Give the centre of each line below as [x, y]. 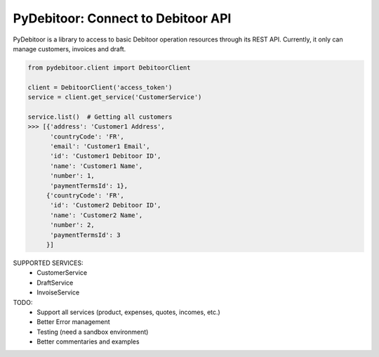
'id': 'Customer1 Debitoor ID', [106, 156]
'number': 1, [72, 176]
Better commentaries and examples [88, 342]
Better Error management [73, 322]
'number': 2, [72, 225]
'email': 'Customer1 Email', [100, 147]
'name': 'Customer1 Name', [97, 166]
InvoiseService [58, 292]
